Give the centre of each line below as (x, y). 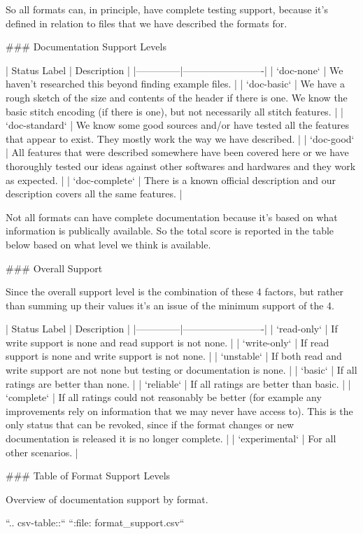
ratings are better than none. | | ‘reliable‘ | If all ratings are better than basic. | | (178, 383)
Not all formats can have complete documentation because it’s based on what (172, 217)
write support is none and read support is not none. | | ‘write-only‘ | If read (168, 342)
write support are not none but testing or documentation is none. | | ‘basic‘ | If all (181, 370)
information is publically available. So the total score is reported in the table (170, 231)
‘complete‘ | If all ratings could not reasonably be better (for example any (164, 397)
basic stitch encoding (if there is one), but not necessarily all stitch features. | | (175, 111)
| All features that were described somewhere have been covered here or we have (177, 152)
